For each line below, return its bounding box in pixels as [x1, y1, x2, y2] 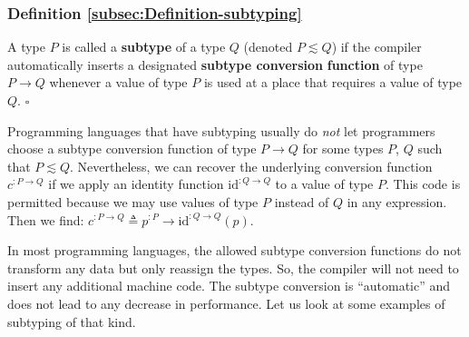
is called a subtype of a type [62, 37, 226, 56]
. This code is [385, 174, 461, 193]
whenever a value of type [49, 73, 188, 92]
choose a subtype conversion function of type [7, 139, 257, 158]
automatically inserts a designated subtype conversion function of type [7, 55, 423, 74]
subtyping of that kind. [7, 312, 136, 331]
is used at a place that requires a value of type [203, 73, 463, 92]
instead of [274, 192, 329, 211]
